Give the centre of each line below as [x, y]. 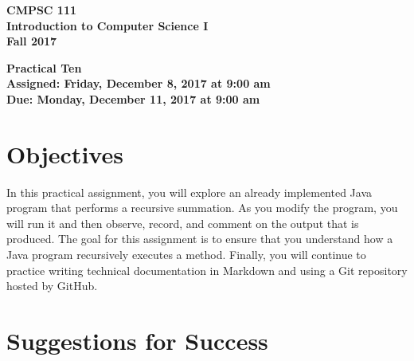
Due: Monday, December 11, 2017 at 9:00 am [133, 98]
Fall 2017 [32, 41]
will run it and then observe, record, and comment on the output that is [183, 223]
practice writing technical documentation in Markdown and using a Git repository [207, 270]
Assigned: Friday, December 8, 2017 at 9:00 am [139, 83]
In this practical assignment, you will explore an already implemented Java [189, 192]
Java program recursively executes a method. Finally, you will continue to [186, 255]
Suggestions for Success [137, 341]
